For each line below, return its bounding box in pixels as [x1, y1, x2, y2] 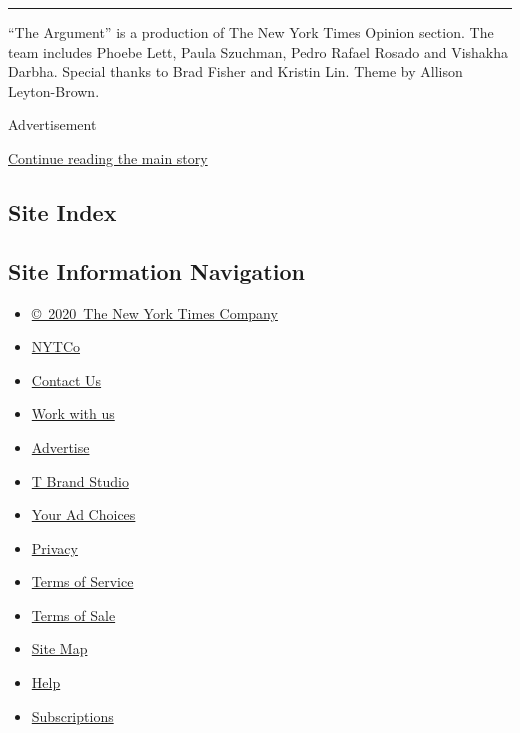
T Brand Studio [31, 470, 129, 491]
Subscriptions [31, 705, 114, 726]
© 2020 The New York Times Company [31, 302, 278, 323]
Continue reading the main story [8, 147, 208, 168]
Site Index [8, 196, 117, 227]
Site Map [31, 638, 88, 659]
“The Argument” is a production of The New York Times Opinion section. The [8, 22, 494, 42]
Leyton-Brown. [8, 80, 100, 101]
